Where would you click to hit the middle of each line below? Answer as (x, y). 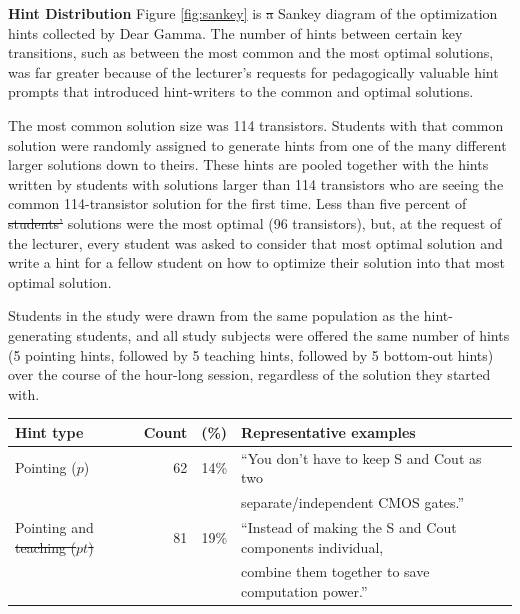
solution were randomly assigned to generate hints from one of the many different (257, 144)
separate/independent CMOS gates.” (353, 502)
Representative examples (328, 431)
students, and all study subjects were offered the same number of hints (293, 334)
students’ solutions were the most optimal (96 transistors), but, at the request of (255, 222)
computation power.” (304, 590)
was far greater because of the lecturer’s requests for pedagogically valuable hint (253, 71)
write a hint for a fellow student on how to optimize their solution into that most (256, 262)
